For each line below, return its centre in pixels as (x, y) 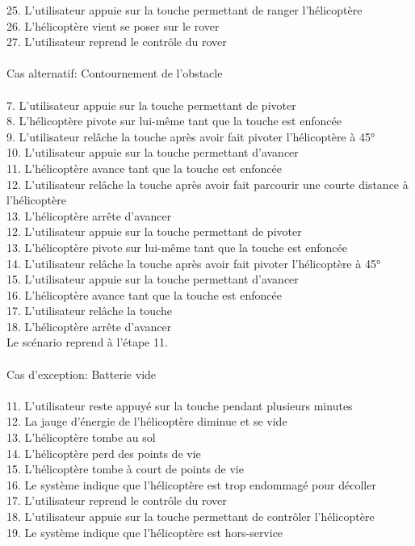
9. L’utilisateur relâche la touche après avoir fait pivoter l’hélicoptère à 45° (191, 136)
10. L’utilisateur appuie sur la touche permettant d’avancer (153, 152)
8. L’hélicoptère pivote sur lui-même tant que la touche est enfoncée (174, 121)
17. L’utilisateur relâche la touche (89, 311)
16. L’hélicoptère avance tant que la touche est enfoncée (144, 294)
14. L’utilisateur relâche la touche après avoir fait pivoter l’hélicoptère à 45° (194, 263)
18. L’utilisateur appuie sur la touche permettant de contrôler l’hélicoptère (191, 516)
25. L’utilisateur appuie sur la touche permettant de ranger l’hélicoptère (184, 10)
